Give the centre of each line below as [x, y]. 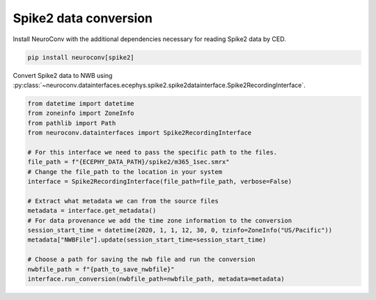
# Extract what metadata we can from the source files [123, 201]
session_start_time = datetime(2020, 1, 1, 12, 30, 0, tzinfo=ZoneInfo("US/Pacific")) [180, 230]
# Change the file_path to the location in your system [125, 172]
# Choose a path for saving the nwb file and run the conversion [141, 260]
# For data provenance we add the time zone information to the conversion [160, 220]
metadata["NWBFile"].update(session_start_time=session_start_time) [147, 240]
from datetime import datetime [81, 103]
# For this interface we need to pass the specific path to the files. [152, 152]
